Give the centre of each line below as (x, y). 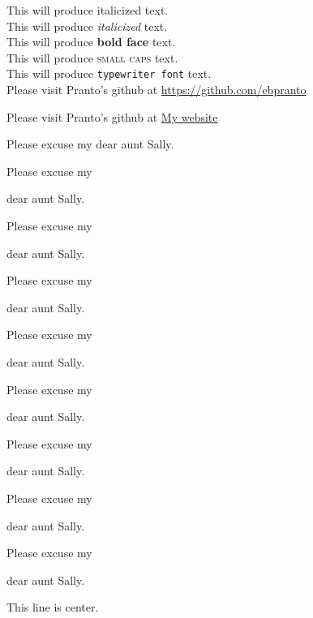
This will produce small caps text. (92, 57)
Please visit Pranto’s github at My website (112, 116)
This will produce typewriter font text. (109, 73)
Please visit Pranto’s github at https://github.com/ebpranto (156, 90)
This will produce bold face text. (91, 42)
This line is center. (53, 607)
